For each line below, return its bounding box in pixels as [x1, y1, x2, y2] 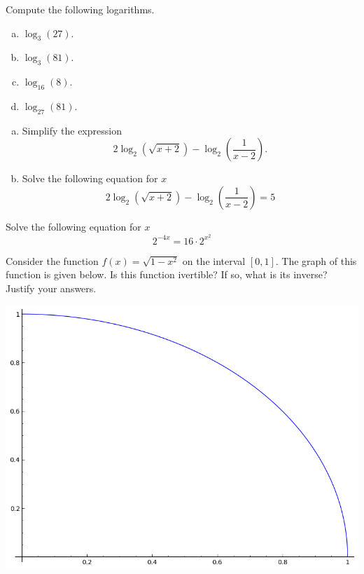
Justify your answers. [6, 280, 97, 295]
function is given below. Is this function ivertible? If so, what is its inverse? [6, 267, 328, 282]
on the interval [182, 253, 246, 268]
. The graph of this [275, 253, 357, 268]
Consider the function [6, 253, 99, 268]
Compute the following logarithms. [6, 2, 155, 16]
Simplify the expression [22, 123, 122, 137]
